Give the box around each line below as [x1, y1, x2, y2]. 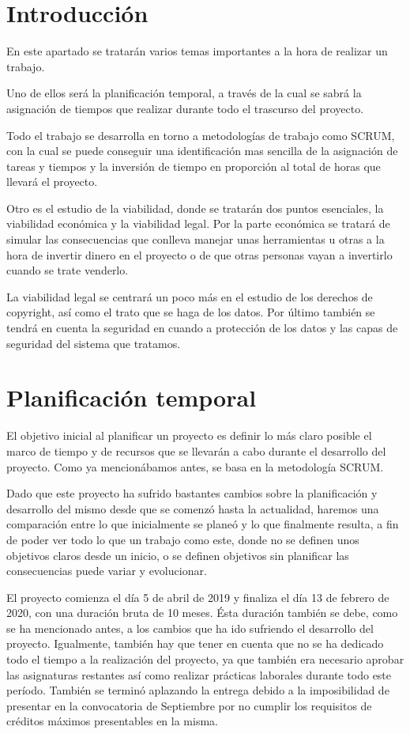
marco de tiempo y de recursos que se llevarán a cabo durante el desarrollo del [6, 442, 386, 459]
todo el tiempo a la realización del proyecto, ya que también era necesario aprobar [6, 651, 404, 668]
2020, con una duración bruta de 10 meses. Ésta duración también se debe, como [6, 604, 398, 621]
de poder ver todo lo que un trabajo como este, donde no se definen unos [6, 531, 359, 547]
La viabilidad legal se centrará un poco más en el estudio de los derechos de [6, 288, 373, 305]
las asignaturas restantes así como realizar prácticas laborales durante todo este [6, 666, 392, 683]
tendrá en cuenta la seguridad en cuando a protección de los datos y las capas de [6, 320, 398, 336]
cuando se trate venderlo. [6, 262, 129, 278]
